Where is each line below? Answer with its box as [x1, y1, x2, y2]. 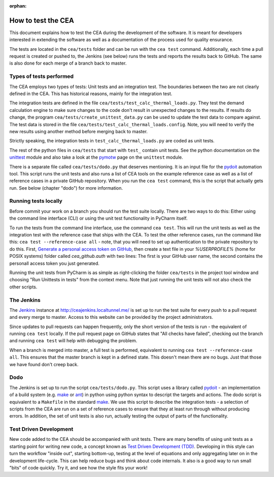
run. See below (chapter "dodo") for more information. [9, 185, 123, 191]
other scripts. [9, 284, 38, 290]
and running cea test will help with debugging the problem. [9, 338, 138, 344]
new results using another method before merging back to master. [9, 128, 148, 134]
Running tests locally [9, 197, 63, 204]
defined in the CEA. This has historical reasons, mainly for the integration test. [9, 91, 173, 97]
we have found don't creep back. [9, 361, 79, 367]
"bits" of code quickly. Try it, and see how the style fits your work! [9, 465, 148, 471]
